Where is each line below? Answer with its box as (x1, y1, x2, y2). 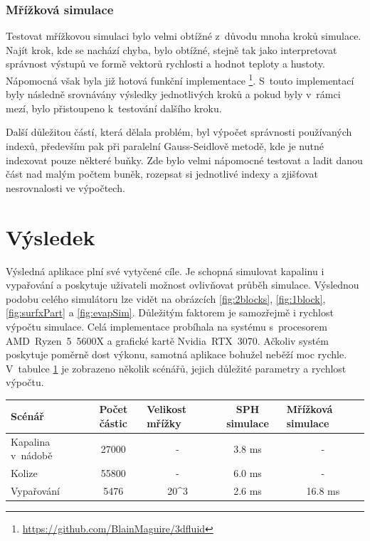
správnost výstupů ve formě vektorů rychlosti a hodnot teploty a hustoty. (6, 56, 325, 71)
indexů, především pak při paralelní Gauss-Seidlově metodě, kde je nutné (6, 139, 324, 154)
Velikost (147, 402, 186, 417)
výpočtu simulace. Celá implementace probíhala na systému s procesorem (6, 318, 327, 333)
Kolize (11, 466, 38, 481)
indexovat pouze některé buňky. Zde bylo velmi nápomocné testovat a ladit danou (6, 152, 363, 167)
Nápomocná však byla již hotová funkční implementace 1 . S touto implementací (6, 71, 354, 87)
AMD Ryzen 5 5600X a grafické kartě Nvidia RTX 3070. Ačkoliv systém (6, 333, 329, 348)
